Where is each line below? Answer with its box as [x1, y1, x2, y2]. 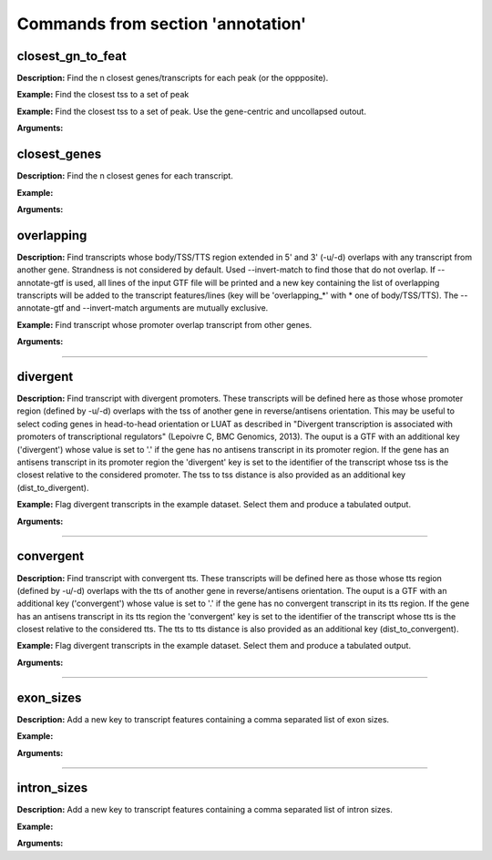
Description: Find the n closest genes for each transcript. [16, 170, 234, 181]
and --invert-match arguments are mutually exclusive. [66, 302, 269, 313]
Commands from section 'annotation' [16, 14, 307, 34]
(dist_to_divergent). [16, 482, 89, 493]
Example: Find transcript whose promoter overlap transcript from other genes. [16, 319, 313, 330]
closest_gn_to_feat [16, 48, 127, 64]
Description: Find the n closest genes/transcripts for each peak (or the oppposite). [16, 73, 329, 84]
